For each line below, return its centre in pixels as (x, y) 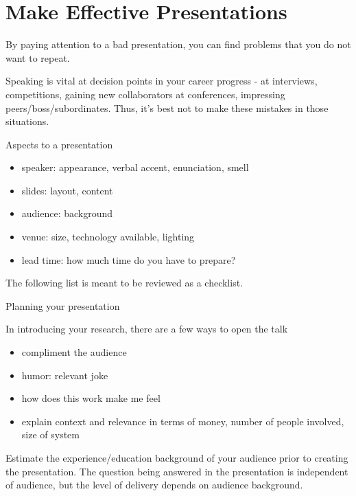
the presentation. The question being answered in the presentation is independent (177, 471)
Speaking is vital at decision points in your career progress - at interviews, (162, 81)
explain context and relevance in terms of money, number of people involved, (183, 421)
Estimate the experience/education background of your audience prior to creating (177, 458)
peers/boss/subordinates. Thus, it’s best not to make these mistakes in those (167, 108)
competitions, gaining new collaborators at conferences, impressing (145, 94)
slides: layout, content (67, 190)
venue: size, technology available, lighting (108, 237)
